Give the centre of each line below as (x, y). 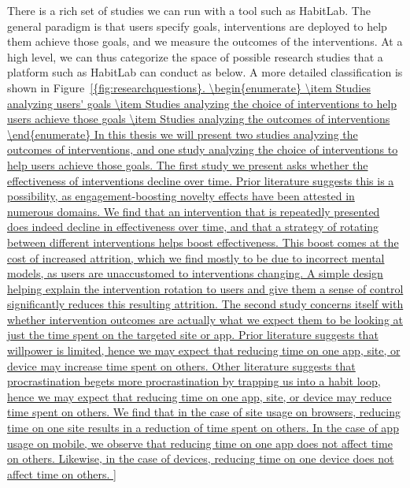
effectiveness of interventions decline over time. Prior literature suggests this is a (201, 180)
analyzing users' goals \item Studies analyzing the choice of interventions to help (202, 103)
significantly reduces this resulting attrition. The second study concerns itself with (205, 304)
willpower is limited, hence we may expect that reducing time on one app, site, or (204, 350)
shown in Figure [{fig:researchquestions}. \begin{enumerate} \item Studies (189, 87)
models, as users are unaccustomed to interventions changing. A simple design (195, 273)
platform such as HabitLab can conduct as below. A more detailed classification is (205, 72)
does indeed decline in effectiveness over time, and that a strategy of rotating (193, 227)
